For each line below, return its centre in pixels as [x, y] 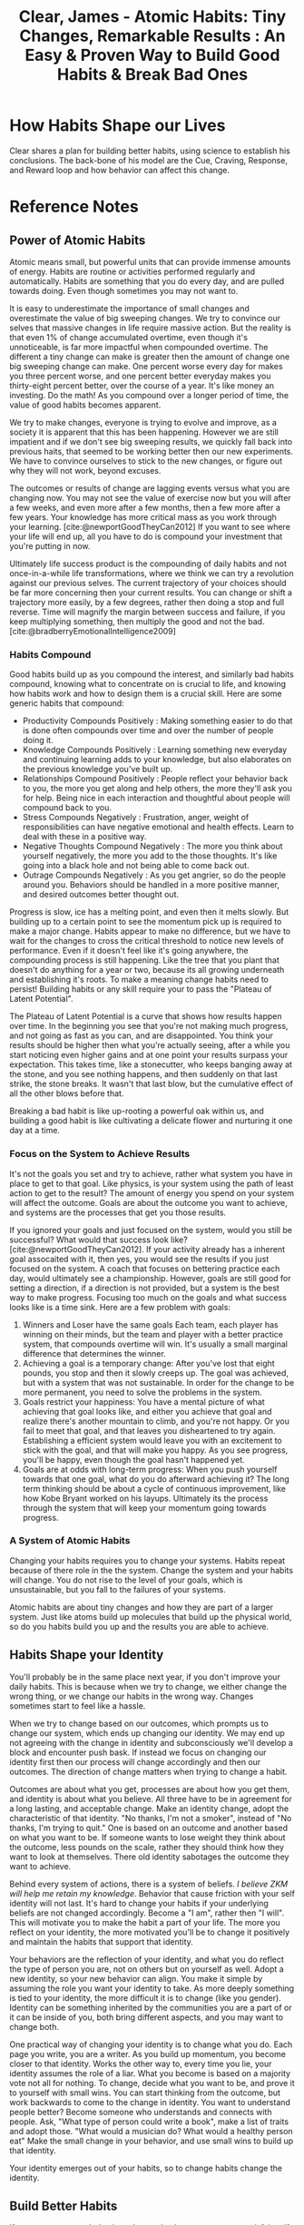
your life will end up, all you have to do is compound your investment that [146, 536]
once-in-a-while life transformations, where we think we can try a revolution [152, 573]
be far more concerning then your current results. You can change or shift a [151, 593]
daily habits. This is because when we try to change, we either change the [148, 1686]
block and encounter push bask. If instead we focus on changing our [138, 1752]
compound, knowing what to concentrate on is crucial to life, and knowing [148, 684]
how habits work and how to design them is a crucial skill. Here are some [146, 694]
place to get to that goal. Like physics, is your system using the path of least [152, 1183]
